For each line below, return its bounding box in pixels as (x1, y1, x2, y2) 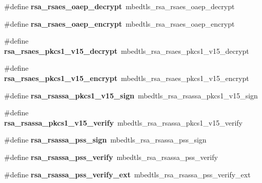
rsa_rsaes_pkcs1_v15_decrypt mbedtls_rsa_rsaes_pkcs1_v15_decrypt (4, 45, 249, 56)
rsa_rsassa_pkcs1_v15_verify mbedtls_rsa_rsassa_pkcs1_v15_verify (4, 117, 243, 128)
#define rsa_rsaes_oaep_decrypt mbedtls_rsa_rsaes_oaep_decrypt (4, 1, 235, 11)
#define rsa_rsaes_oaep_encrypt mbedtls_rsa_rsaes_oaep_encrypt (4, 18, 235, 29)
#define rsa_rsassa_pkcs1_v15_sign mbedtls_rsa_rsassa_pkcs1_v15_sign (4, 90, 258, 100)
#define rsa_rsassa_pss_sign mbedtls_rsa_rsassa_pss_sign (4, 134, 207, 145)
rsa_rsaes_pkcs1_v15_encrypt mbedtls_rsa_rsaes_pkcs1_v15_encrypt (4, 72, 249, 83)
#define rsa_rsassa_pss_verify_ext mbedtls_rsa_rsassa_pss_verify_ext (4, 169, 251, 179)
